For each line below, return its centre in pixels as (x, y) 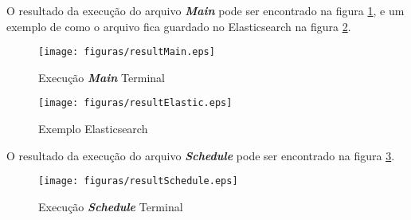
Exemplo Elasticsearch (93, 129)
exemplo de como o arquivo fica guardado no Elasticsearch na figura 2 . (179, 26)
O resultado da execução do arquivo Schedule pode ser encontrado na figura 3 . (201, 155)
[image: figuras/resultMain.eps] (127, 52)
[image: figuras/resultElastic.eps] (135, 103)
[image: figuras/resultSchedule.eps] (138, 181)
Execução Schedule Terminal (111, 206)
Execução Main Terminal (102, 77)
